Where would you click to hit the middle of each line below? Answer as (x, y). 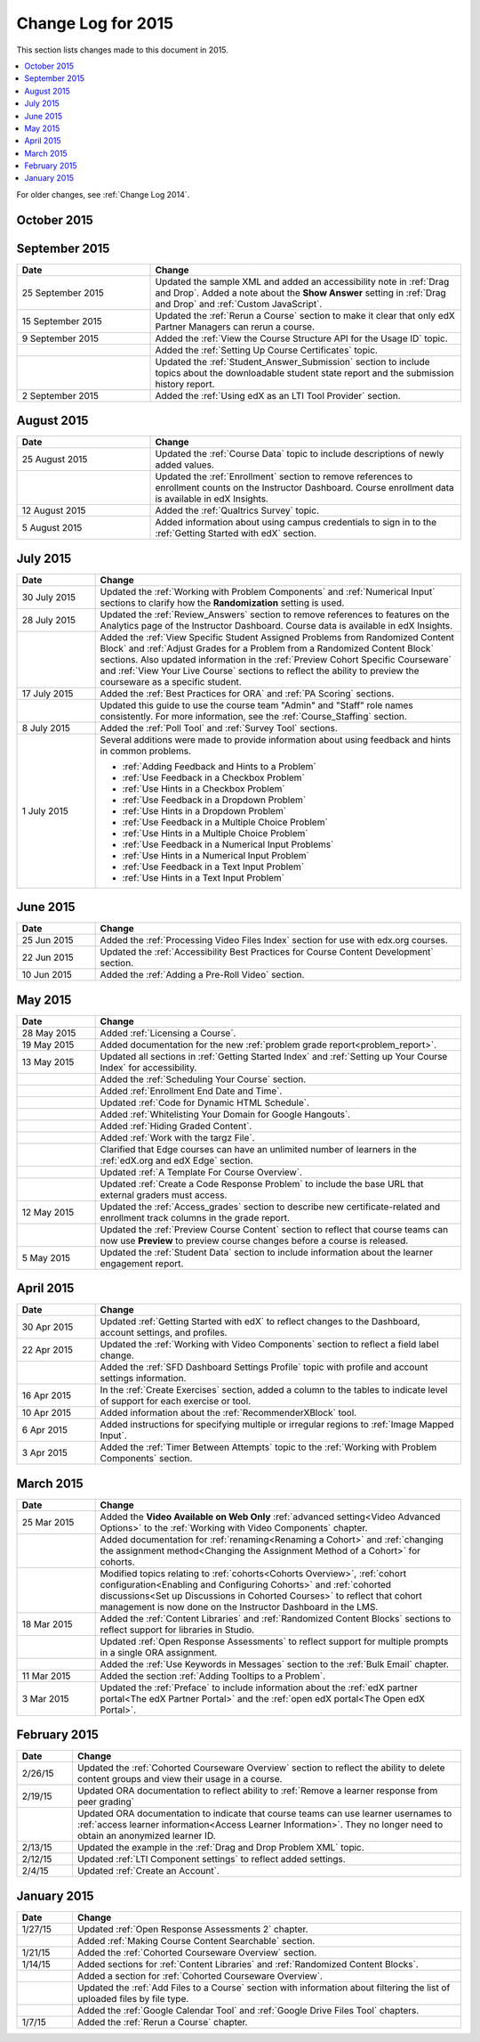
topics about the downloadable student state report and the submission (304, 372)
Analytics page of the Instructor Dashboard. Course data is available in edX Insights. (276, 625)
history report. (185, 384)
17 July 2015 (48, 693)
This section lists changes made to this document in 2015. (122, 50)
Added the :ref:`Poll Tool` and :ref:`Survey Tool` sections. (219, 728)
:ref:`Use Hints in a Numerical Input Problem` (216, 855)
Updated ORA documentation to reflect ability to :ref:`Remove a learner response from (257, 1791)
